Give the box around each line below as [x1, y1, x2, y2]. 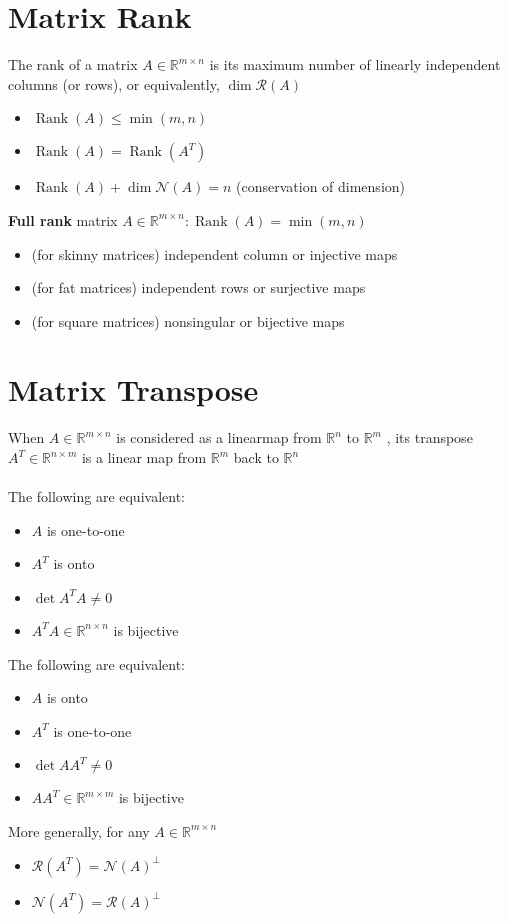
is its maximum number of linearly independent [209, 54, 501, 75]
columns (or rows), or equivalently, [8, 73, 220, 94]
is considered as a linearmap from [116, 427, 322, 448]
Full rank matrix [8, 209, 118, 230]
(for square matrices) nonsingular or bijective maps [31, 310, 345, 331]
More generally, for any [8, 820, 150, 841]
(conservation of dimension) [236, 176, 406, 197]
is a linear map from [81, 447, 207, 467]
